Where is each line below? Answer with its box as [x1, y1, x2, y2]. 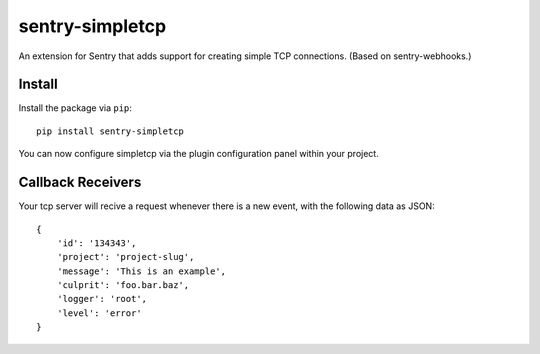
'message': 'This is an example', [56, 265, 227, 277]
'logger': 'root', [56, 293, 148, 305]
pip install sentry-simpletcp [36, 125, 185, 137]
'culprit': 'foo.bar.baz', [56, 280, 190, 291]
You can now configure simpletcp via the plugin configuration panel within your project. [18, 148, 379, 160]
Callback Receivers [18, 174, 142, 191]
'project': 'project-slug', [56, 251, 195, 263]
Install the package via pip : [18, 102, 132, 114]
